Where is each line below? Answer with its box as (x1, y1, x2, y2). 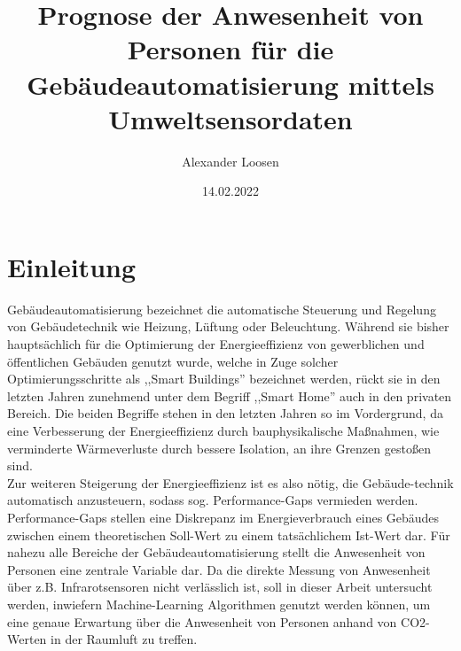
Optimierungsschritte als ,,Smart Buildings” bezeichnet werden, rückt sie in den (7, 369, 441, 388)
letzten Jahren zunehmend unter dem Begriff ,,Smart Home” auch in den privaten (7, 386, 452, 405)
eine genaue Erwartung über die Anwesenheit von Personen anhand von (7, 612, 397, 631)
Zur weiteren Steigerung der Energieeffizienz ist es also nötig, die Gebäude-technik (7, 473, 454, 492)
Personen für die (127, 31, 334, 67)
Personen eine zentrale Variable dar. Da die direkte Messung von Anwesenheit (7, 560, 431, 578)
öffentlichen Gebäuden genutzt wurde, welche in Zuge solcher (7, 352, 339, 370)
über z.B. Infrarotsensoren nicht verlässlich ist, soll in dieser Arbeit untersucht (7, 577, 433, 596)
